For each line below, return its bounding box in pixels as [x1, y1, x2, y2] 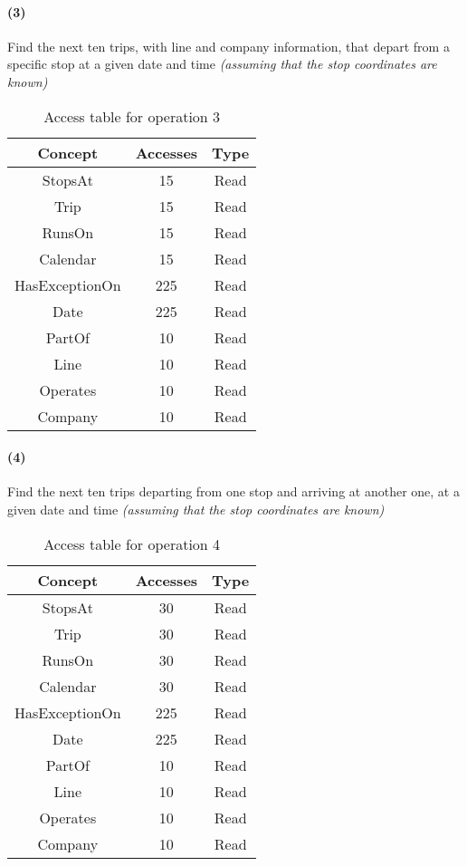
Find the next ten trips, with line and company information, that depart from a [7, 36, 450, 55]
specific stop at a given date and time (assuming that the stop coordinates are [7, 54, 437, 73]
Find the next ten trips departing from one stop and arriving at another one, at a [7, 482, 460, 501]
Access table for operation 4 [43, 533, 221, 554]
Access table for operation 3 [43, 105, 221, 127]
